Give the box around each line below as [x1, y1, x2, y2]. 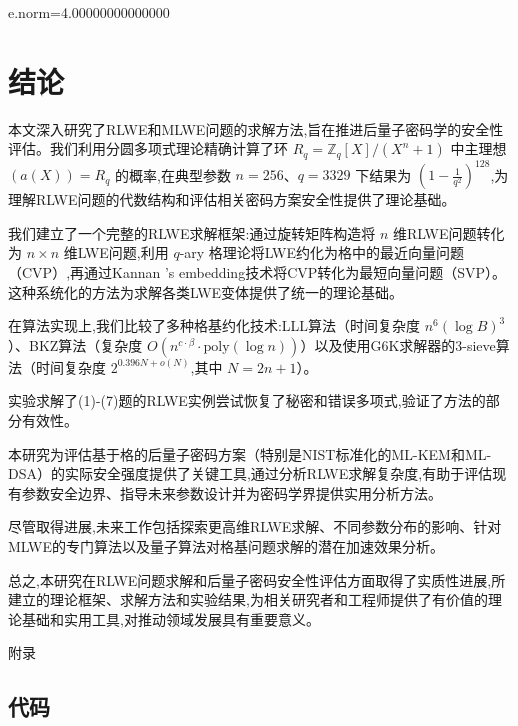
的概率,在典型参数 [115, 164, 231, 185]
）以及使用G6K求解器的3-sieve [300, 334, 496, 355]
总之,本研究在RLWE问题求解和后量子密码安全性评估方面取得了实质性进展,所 [8, 569, 506, 590]
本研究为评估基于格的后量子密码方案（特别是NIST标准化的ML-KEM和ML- [8, 443, 492, 464]
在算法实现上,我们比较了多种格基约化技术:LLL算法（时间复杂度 [8, 315, 421, 336]
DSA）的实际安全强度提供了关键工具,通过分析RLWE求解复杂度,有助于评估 [8, 463, 493, 484]
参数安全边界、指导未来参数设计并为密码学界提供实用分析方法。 [21, 482, 442, 503]
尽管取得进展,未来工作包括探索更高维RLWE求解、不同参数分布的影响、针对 [8, 516, 502, 537]
